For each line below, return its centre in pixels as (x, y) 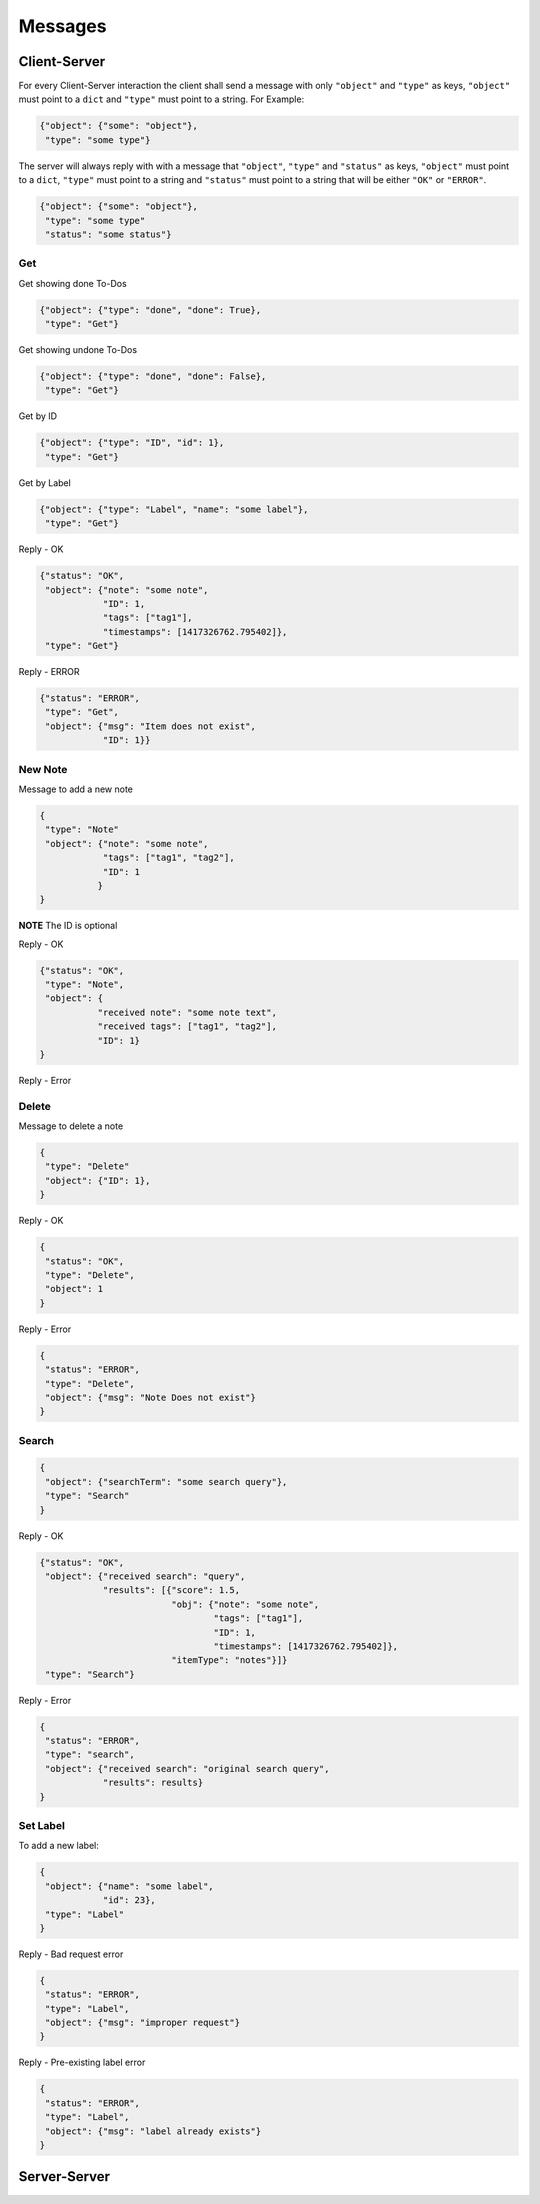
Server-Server (64, 2176)
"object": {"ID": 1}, (98, 1180)
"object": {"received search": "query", (145, 1576)
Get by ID (38, 416)
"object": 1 (74, 1289)
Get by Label (45, 482)
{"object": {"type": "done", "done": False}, (153, 376)
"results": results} (153, 1783)
